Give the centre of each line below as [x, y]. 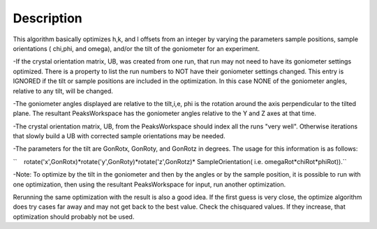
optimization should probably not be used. [74, 216]
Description [48, 18]
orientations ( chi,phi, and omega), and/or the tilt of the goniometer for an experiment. [136, 48]
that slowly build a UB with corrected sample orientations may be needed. [119, 136]
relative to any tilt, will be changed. [63, 91]
